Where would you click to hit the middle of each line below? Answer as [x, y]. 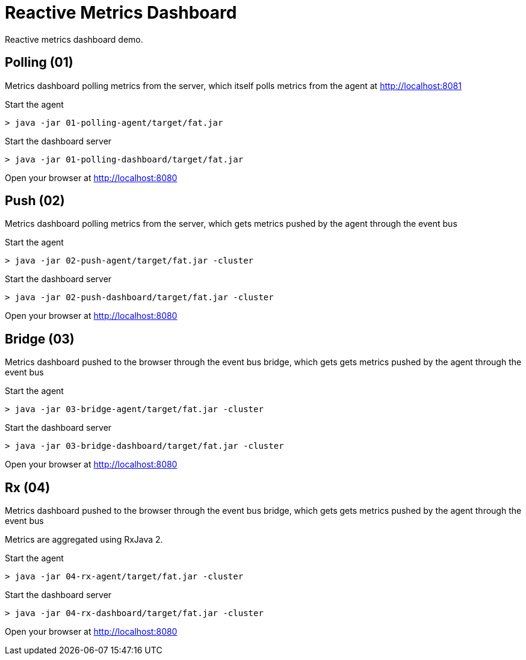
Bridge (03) [40, 339]
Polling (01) [39, 63]
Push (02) [35, 201]
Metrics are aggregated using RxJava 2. [84, 540]
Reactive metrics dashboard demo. [74, 39]
